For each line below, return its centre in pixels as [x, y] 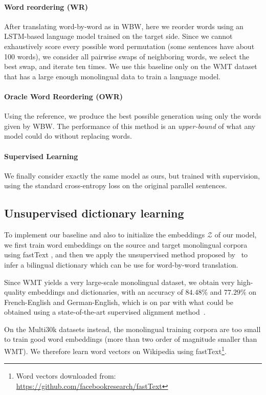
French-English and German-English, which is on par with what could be [119, 302]
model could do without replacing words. [68, 136]
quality [15, 292]
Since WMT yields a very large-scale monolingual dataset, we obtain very [119, 282]
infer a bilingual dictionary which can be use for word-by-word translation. [121, 264]
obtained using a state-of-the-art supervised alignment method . [105, 312]
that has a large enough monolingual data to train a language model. [112, 76]
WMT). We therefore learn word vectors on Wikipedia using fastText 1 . [115, 350]
